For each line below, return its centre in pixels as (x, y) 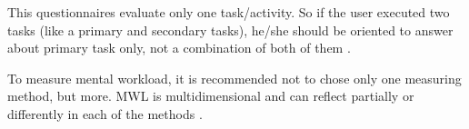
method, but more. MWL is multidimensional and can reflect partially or (211, 96)
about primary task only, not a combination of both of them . (179, 48)
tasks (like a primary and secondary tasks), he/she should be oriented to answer (230, 30)
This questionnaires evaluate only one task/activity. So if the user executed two (229, 12)
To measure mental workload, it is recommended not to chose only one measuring (234, 78)
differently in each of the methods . (105, 113)
